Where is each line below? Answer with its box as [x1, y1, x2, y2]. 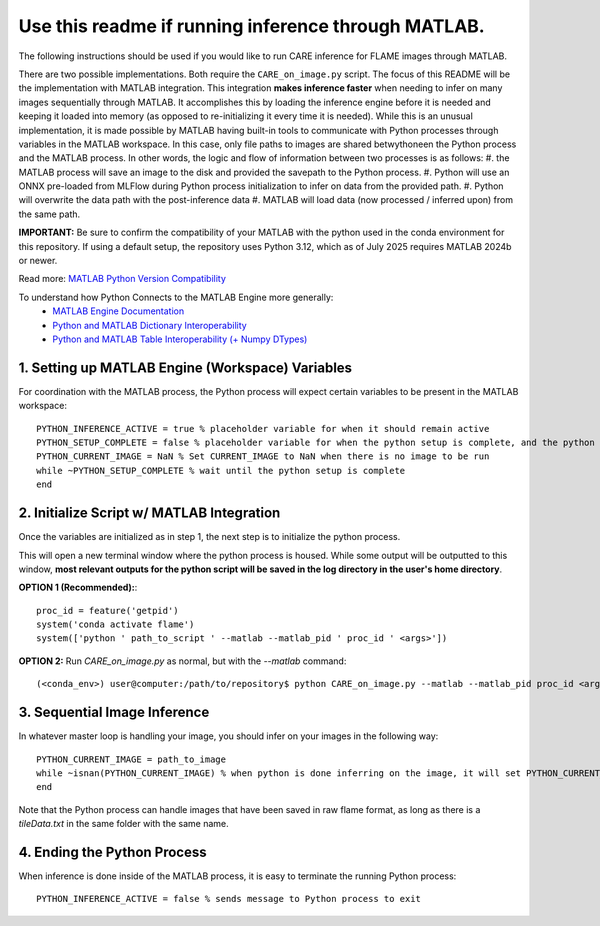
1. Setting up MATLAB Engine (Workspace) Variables [18, 359, 353, 376]
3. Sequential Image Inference [18, 704, 210, 721]
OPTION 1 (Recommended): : [18, 581, 138, 594]
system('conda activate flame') [36, 619, 195, 630]
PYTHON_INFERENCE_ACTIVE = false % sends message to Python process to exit [36, 893, 422, 905]
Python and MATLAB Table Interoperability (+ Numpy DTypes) [52, 333, 308, 345]
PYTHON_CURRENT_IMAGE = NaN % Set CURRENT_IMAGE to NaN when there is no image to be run [36, 451, 490, 462]
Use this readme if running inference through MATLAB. [18, 15, 485, 37]
